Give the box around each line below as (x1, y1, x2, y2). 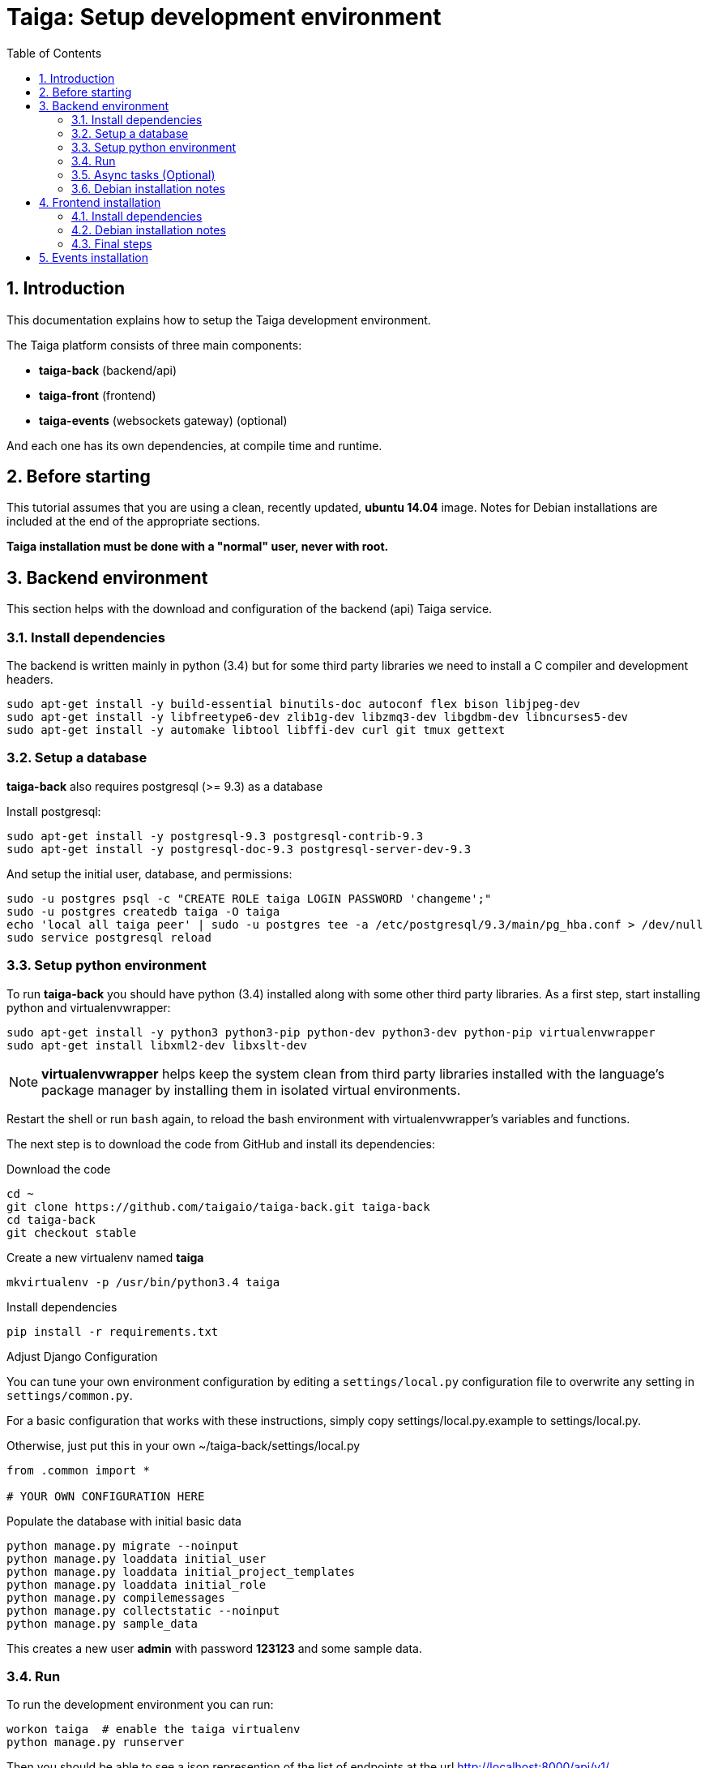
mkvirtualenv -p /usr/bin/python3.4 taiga (6, 1275, 280, 1289)
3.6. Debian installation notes (71, 181, 225, 195)
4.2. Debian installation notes (71, 222, 226, 237)
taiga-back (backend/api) (39, 363, 177, 377)
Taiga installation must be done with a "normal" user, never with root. (6, 539, 389, 554)
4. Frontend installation (39, 195, 161, 209)
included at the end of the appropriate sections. (6, 514, 261, 529)
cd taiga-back (6, 1212, 96, 1226)
